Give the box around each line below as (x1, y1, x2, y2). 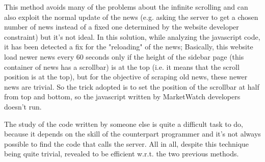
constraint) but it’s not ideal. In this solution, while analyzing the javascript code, (4, 31, 260, 42)
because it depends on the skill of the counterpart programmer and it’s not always (4, 128, 261, 139)
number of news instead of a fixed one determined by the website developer (4, 21, 239, 32)
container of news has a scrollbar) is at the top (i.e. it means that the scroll (4, 61, 240, 72)
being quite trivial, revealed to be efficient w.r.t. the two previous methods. (4, 148, 239, 159)
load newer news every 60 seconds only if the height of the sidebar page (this (4, 51, 244, 62)
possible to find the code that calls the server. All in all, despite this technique (4, 138, 249, 149)
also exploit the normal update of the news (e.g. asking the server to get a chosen (4, 11, 258, 22)
